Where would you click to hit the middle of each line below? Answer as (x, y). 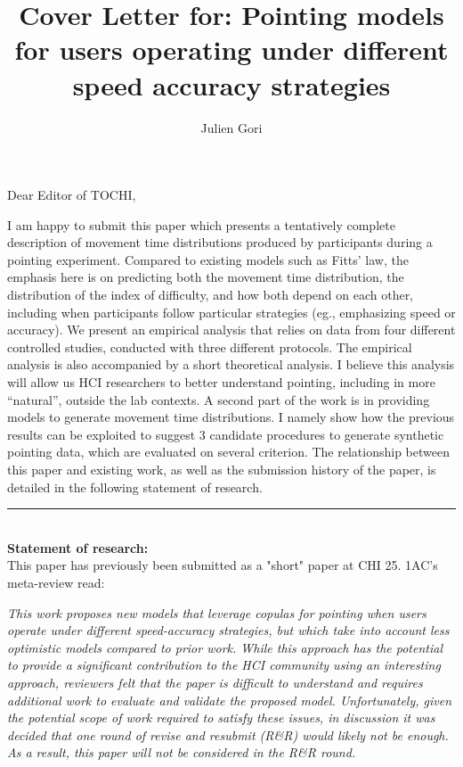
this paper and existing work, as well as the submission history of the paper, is (222, 469)
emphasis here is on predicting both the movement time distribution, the (206, 277)
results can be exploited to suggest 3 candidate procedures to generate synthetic (226, 434)
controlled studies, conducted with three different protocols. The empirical (210, 346)
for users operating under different (231, 49)
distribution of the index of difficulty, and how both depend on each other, (211, 295)
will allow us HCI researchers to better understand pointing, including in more (221, 382)
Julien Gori (231, 127)
